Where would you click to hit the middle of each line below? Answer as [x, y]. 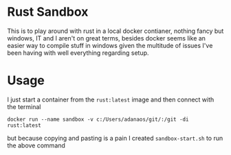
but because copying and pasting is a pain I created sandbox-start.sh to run [115, 138]
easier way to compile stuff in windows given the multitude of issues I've [110, 45]
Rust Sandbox [48, 12]
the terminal [24, 106]
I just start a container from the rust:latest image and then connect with [111, 99]
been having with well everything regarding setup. [78, 53]
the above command [36, 145]
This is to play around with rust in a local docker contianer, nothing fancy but [115, 31]
